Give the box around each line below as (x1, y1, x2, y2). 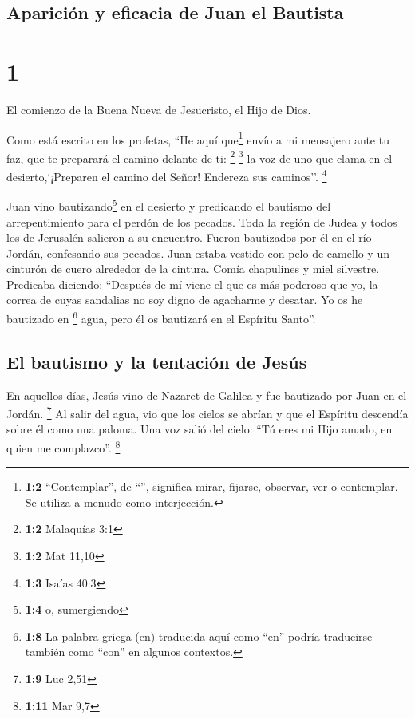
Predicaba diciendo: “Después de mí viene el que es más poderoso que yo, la (6, 275, 378, 292)
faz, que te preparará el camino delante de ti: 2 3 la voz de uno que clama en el (6, 147, 393, 166)
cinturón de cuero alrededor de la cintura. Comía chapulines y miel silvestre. (6, 260, 380, 277)
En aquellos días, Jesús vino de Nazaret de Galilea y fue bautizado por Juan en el (6, 386, 407, 403)
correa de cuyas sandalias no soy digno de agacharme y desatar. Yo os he (6, 291, 363, 308)
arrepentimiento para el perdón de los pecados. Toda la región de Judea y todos (6, 213, 397, 230)
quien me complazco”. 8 (6, 437, 121, 456)
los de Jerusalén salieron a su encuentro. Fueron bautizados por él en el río (6, 229, 372, 246)
